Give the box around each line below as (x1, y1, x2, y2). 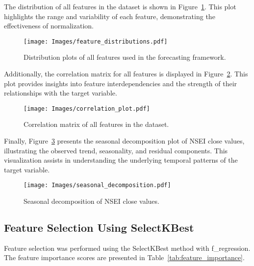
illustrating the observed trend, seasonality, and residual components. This (4, 145, 228, 155)
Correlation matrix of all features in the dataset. (24, 119, 169, 129)
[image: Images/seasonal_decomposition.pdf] (24, 182, 171, 189)
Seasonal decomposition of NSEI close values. (24, 196, 159, 206)
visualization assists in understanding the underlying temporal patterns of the (4, 155, 238, 165)
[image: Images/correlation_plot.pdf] (24, 105, 150, 112)
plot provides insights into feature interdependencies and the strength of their (4, 78, 237, 88)
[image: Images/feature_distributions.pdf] (24, 38, 168, 45)
